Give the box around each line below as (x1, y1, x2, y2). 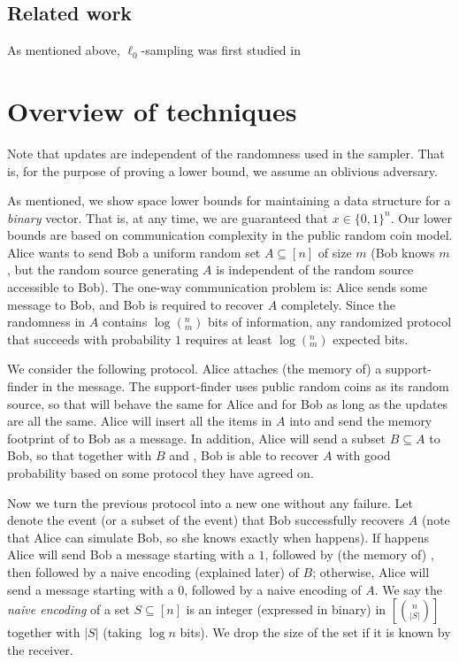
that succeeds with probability (7, 329, 172, 348)
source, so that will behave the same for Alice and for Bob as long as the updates (7, 394, 448, 412)
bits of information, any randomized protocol (208, 312, 452, 331)
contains (102, 312, 148, 331)
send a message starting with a (7, 580, 174, 598)
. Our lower (390, 208, 452, 227)
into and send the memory (289, 412, 432, 430)
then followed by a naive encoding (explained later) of (7, 562, 299, 581)
